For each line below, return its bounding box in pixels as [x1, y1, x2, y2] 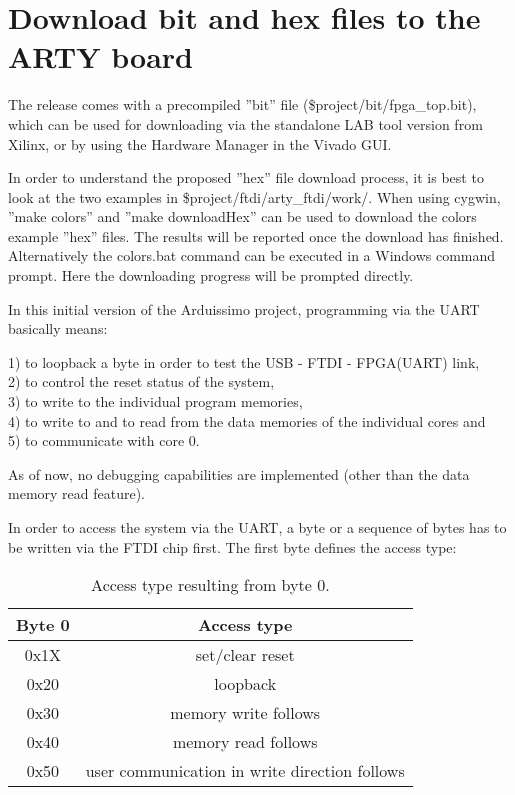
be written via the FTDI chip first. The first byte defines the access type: [8, 536, 457, 557]
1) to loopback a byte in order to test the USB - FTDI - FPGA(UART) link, [8, 351, 480, 372]
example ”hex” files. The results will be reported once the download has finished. [8, 225, 504, 246]
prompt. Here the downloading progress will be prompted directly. [8, 265, 414, 286]
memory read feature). [8, 483, 146, 504]
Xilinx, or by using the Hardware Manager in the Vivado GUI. [8, 133, 392, 154]
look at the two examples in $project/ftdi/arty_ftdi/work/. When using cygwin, [8, 186, 501, 207]
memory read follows [172, 730, 318, 754]
